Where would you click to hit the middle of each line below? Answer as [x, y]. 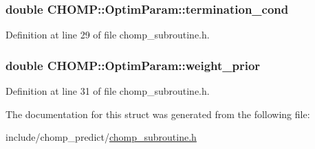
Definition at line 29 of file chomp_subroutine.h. [108, 35]
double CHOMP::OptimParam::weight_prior [133, 65]
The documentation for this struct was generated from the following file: [158, 114]
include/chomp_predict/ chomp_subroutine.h [101, 137]
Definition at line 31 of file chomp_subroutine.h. [108, 91]
